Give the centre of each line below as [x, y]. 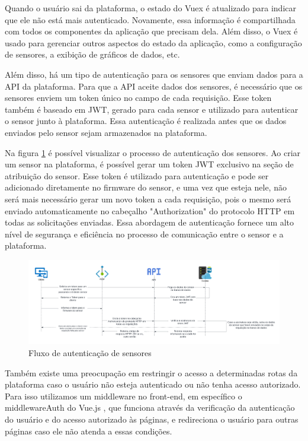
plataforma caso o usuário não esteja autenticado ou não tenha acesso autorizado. [153, 384]
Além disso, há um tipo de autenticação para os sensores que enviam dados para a [154, 74]
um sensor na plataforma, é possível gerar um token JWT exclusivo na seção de [149, 164]
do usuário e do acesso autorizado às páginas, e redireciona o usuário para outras [152, 419]
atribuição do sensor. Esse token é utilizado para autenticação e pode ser [137, 175]
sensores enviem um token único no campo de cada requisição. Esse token [138, 98]
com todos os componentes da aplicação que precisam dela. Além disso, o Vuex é [151, 31]
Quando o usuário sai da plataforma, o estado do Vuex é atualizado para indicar [150, 8]
